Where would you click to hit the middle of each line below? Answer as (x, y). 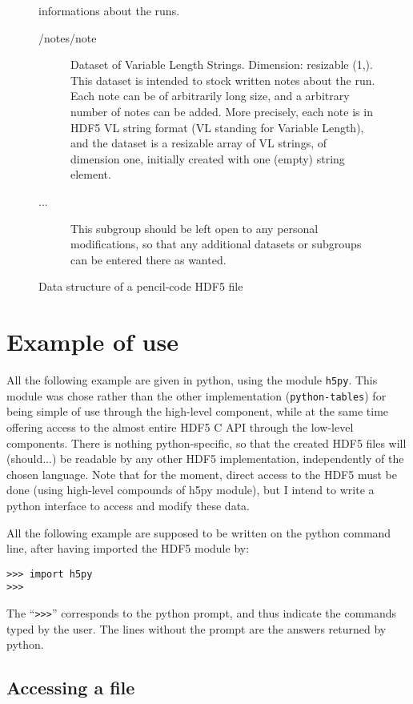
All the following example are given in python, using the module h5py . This (192, 380)
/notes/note (68, 37)
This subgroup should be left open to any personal (194, 228)
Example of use (92, 342)
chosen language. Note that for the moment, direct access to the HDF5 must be (202, 474)
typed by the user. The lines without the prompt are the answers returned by (196, 628)
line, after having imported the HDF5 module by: (128, 548)
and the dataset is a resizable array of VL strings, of (198, 143)
